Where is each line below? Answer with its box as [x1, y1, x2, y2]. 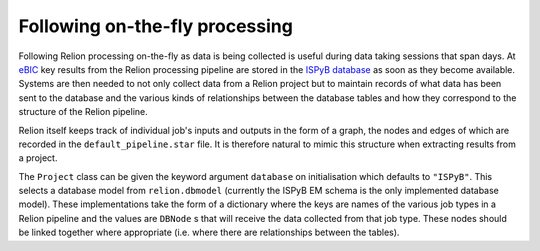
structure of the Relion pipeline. [18, 106, 149, 118]
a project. [18, 152, 58, 164]
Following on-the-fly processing [18, 15, 294, 37]
